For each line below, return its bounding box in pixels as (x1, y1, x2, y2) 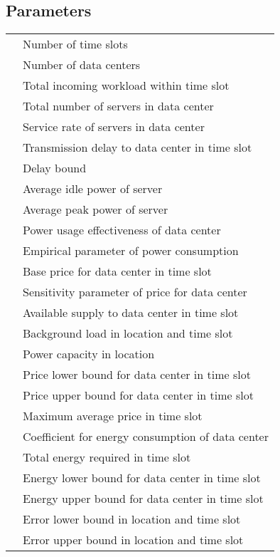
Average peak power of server (23, 201, 168, 218)
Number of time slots (23, 36, 128, 53)
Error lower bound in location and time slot (23, 511, 241, 528)
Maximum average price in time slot (23, 407, 203, 425)
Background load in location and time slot (23, 325, 233, 342)
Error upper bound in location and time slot (23, 531, 244, 548)
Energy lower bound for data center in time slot (23, 469, 261, 486)
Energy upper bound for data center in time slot (23, 490, 264, 507)
